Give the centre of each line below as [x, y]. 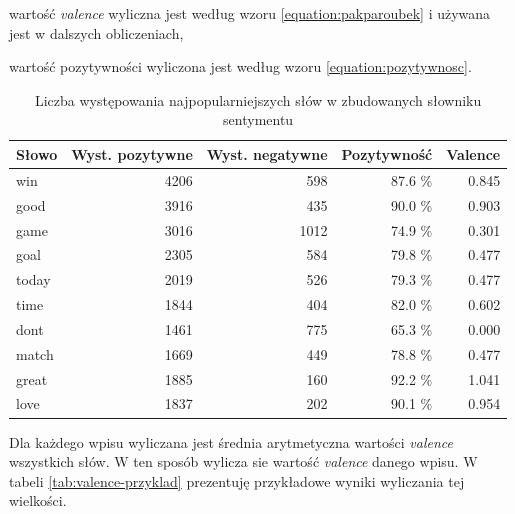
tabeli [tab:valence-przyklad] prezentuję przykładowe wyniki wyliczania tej [237, 480]
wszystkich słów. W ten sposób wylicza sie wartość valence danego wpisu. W [243, 461]
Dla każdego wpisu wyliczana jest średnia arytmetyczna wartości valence [231, 441]
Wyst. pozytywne [132, 153]
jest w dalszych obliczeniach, [96, 32]
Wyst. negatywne [267, 153]
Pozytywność [387, 153]
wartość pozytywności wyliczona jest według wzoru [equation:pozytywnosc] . [240, 66]
